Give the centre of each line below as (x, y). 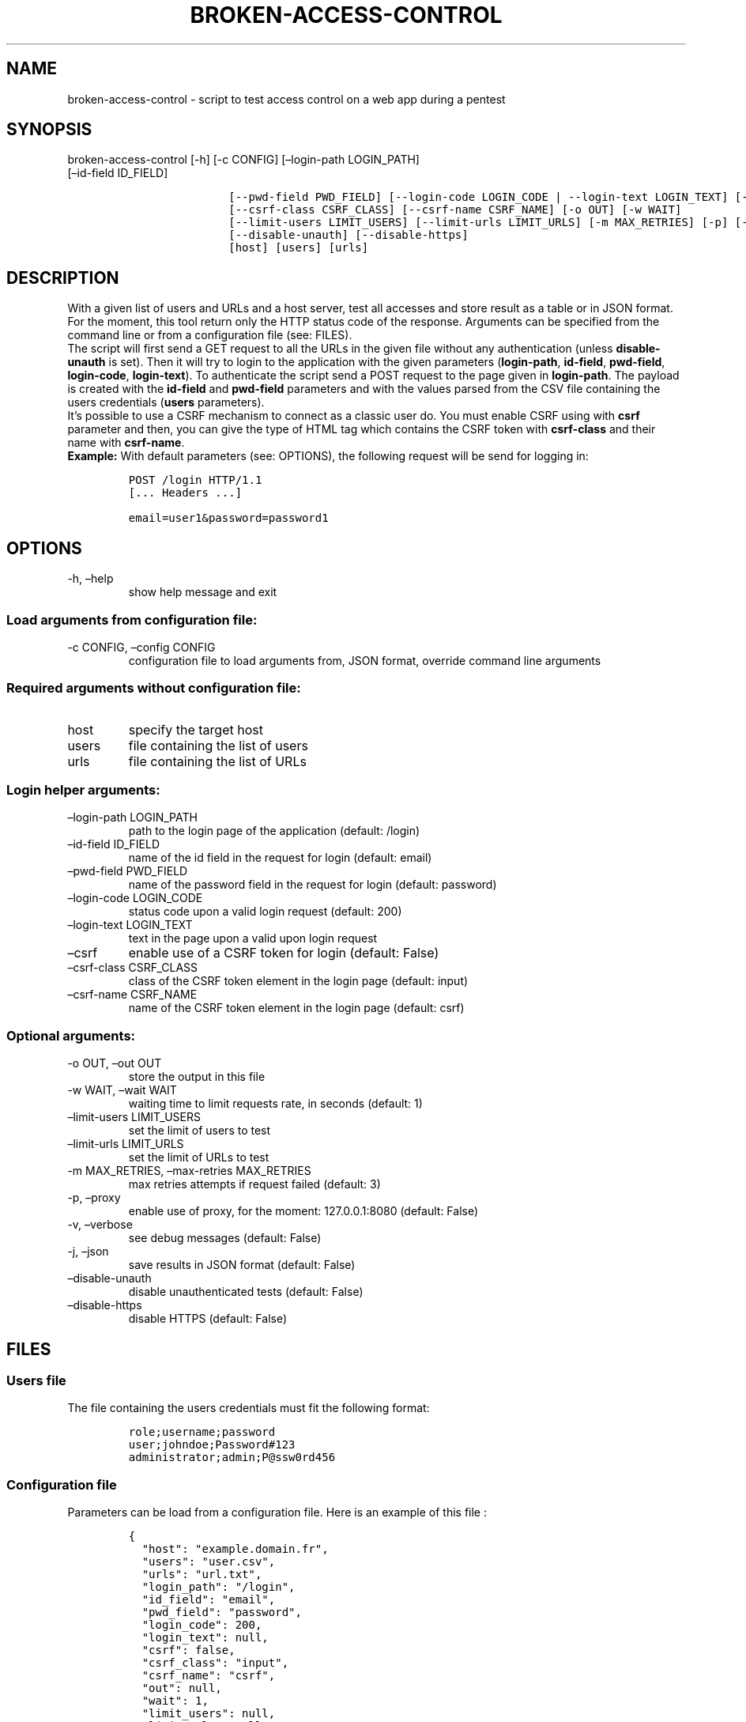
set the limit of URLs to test (199, 1157)
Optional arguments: (71, 1035)
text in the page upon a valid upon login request (253, 938)
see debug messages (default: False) (225, 1238)
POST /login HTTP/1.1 (195, 480)
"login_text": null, (205, 1638)
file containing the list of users (218, 745)
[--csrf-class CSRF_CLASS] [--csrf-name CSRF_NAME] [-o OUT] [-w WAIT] (455, 210)
